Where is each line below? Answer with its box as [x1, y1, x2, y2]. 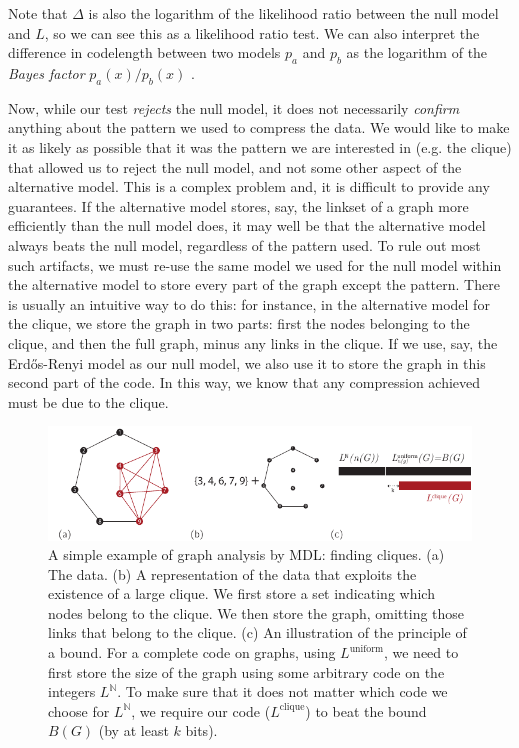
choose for [48, 700, 110, 721]
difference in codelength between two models [8, 42, 281, 63]
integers [48, 681, 96, 702]
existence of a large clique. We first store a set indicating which [48, 583, 435, 604]
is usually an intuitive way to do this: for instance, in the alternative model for [8, 293, 490, 314]
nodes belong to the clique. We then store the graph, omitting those [48, 602, 465, 623]
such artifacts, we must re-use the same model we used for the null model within [8, 254, 502, 275]
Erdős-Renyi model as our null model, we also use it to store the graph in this [8, 352, 486, 373]
